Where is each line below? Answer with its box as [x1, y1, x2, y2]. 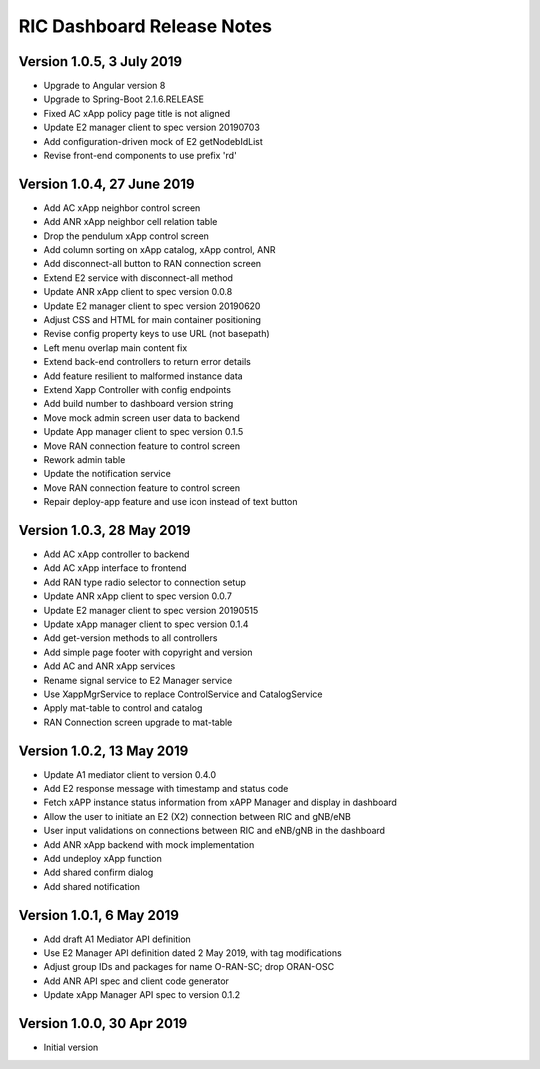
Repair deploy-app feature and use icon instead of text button [43, 496, 298, 508]
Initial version [43, 1041, 99, 1054]
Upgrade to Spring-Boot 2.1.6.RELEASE [43, 93, 205, 105]
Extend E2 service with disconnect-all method [43, 271, 234, 284]
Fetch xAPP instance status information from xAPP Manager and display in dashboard [43, 796, 397, 809]
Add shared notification [43, 880, 140, 892]
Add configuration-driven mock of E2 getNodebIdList [43, 135, 264, 147]
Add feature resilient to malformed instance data [43, 370, 244, 382]
